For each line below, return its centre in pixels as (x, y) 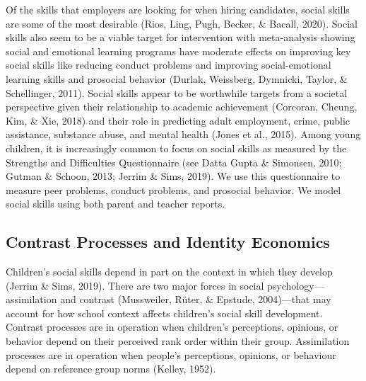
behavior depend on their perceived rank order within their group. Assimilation (178, 341)
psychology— (296, 285)
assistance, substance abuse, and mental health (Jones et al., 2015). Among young (183, 134)
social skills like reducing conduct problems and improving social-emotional (169, 65)
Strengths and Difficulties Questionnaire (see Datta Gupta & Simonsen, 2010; (174, 162)
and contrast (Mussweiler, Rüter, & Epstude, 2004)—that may (196, 299)
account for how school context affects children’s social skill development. (164, 313)
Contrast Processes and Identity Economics (168, 242)
